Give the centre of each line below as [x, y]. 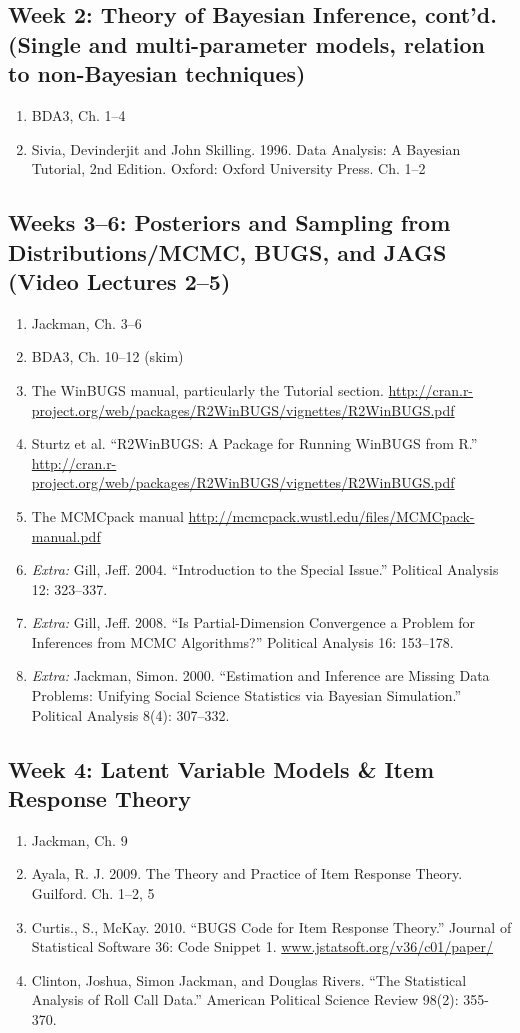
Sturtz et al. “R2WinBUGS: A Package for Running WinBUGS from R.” [254, 443]
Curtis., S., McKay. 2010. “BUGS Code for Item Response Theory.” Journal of [271, 926]
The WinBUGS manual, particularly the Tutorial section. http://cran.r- [252, 389]
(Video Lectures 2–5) [119, 280]
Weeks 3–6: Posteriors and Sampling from [229, 222]
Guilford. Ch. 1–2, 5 [93, 893]
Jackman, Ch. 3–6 [86, 322]
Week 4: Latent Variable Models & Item [221, 768]
